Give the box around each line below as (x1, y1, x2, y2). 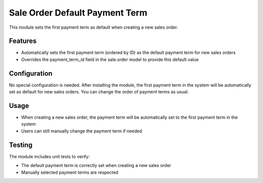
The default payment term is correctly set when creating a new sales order (21, 163, 171, 168)
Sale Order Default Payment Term (9, 7, 148, 18)
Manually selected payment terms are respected (21, 169, 119, 175)
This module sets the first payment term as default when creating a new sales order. (9, 24, 178, 30)
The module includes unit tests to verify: (9, 153, 90, 159)
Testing (9, 141, 33, 149)
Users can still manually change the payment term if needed (21, 128, 142, 134)
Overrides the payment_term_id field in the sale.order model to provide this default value (21, 56, 199, 62)
